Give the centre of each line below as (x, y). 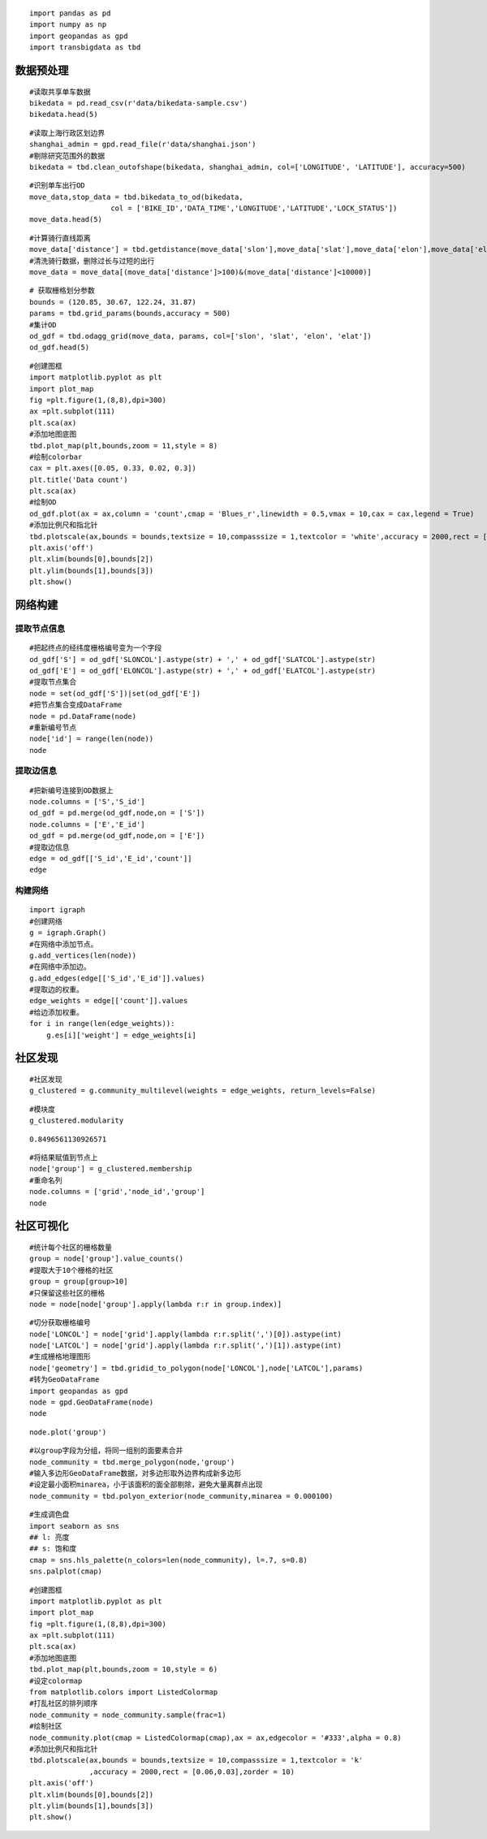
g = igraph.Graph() (68, 933)
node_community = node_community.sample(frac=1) (128, 1715)
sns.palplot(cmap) (66, 1571)
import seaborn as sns (75, 1526)
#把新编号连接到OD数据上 (71, 790)
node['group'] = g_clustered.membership (111, 1169)
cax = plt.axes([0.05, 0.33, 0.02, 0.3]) (113, 468)
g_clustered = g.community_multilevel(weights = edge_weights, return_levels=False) (203, 1091)
